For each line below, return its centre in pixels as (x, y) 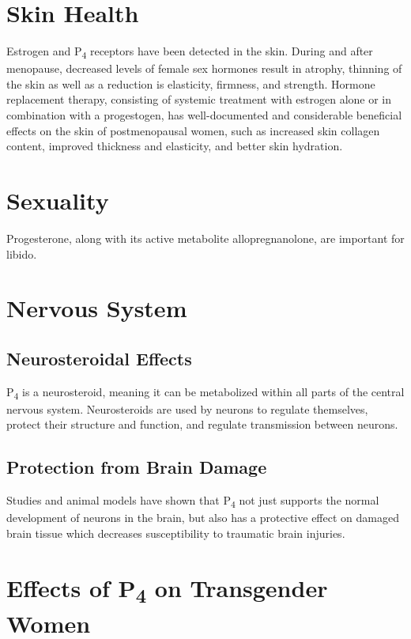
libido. (22, 253)
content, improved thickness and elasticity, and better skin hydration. (175, 146)
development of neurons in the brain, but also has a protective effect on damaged (203, 518)
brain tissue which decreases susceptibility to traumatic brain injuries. (176, 533)
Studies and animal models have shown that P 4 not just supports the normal (193, 501)
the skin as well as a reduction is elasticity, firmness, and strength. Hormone (191, 83)
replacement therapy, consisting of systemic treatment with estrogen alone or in (199, 99)
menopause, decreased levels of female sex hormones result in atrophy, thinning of (204, 68)
